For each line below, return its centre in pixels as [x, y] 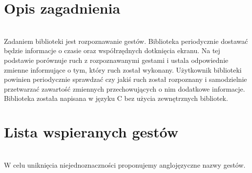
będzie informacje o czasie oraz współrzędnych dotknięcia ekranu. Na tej [112, 50]
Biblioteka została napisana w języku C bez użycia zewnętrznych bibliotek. [116, 98]
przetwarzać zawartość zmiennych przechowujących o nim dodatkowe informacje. [125, 88]
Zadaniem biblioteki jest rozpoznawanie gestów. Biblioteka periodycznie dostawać [126, 41]
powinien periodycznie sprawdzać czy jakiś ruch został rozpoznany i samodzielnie [126, 79]
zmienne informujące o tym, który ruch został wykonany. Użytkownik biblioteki [123, 69]
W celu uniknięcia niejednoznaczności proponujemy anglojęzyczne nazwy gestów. [125, 164]
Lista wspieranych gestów [91, 132]
